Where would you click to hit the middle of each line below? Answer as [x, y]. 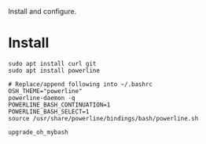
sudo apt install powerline [54, 70]
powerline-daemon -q [42, 98]
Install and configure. [42, 11]
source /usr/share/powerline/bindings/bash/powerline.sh [103, 118]
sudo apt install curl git [52, 63]
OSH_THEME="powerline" [45, 91]
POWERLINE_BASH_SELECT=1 [49, 112]
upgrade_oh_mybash [38, 132]
